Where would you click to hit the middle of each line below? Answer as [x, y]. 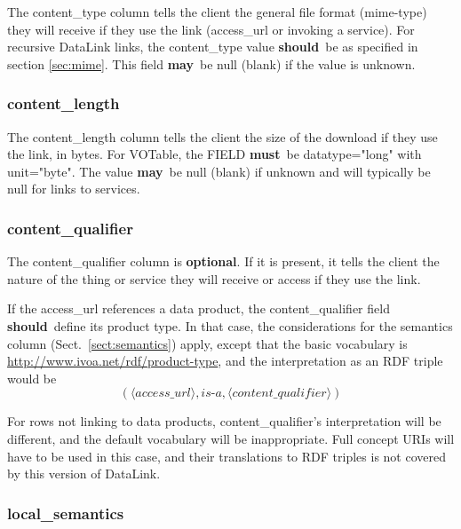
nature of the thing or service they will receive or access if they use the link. [214, 278]
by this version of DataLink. [84, 474]
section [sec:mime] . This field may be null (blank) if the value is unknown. [211, 63]
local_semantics [66, 513]
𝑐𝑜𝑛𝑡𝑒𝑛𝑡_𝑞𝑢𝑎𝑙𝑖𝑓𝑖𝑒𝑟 [279, 394]
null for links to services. [74, 189]
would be [32, 378]
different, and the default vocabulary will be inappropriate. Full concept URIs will [231, 438]
